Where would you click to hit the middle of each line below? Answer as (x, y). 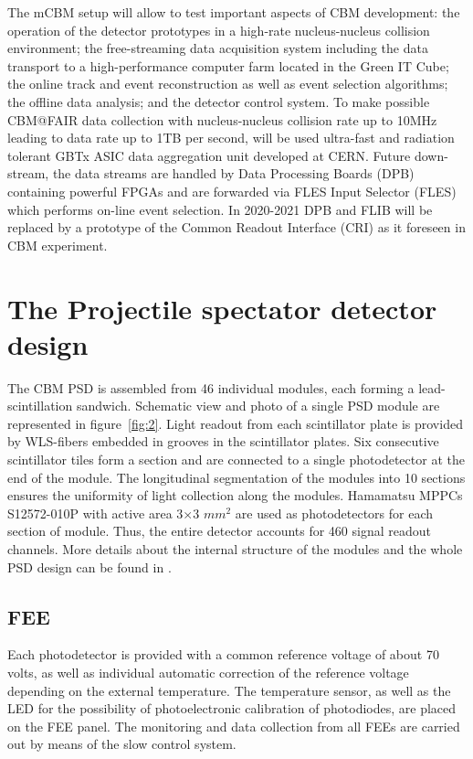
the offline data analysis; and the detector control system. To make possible (219, 101)
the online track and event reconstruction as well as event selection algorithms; (228, 84)
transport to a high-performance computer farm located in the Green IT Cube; (228, 65)
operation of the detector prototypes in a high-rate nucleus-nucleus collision (219, 30)
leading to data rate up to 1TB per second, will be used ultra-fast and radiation (231, 138)
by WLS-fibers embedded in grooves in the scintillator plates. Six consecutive (223, 441)
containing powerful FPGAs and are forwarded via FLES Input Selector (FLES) (232, 191)
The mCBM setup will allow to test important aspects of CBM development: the (234, 12)
